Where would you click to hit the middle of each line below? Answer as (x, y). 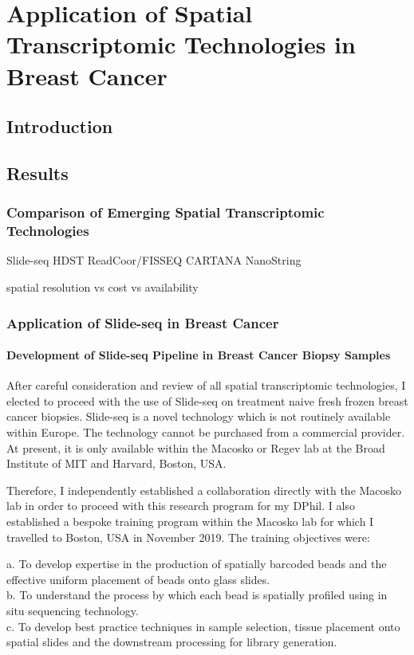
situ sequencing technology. (73, 610)
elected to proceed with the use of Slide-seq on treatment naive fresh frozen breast (207, 400)
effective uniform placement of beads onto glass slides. (138, 579)
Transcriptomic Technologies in (181, 44)
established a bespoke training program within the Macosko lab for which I (190, 522)
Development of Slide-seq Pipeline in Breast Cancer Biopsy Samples (199, 355)
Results (37, 173)
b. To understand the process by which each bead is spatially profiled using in (197, 595)
